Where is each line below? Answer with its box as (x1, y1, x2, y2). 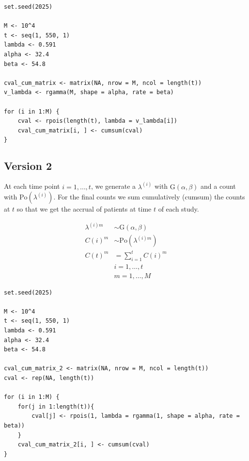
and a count (201, 181, 236, 191)
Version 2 (4, 158, 52, 173)
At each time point (4, 181, 60, 191)
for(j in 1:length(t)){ (17, 403, 94, 410)
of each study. (158, 204, 199, 214)
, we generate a (91, 181, 136, 191)
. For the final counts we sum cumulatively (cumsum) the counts (53, 192, 245, 202)
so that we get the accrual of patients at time (16, 204, 152, 214)
